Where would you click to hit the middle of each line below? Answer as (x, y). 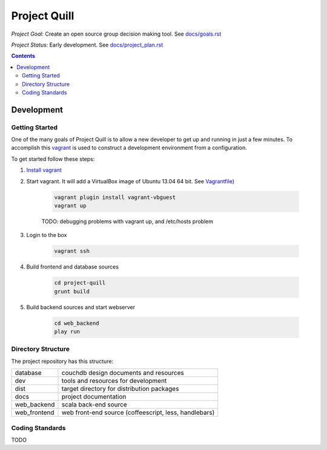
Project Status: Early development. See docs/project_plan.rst (87, 45)
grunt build (72, 291)
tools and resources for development (114, 381)
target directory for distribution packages (120, 389)
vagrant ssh (72, 251)
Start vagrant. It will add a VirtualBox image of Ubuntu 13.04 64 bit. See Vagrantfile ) (130, 181)
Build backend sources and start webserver (81, 307)
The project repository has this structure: (62, 361)
